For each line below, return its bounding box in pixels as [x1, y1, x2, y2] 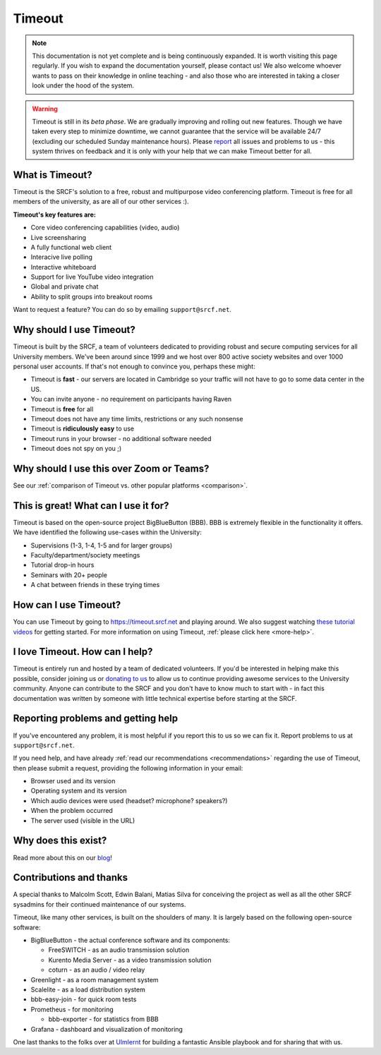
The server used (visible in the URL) [30, 816, 135, 825]
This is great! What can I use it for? [13, 500, 169, 512]
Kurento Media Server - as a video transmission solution [48, 955, 212, 964]
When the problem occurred [30, 807, 113, 815]
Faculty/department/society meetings [30, 551, 140, 560]
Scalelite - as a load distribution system [30, 985, 146, 994]
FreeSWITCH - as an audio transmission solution [48, 946, 190, 954]
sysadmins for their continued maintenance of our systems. [13, 900, 186, 908]
